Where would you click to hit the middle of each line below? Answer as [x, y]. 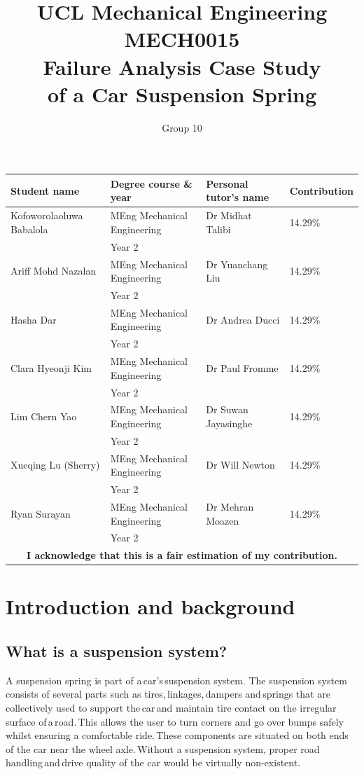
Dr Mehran [230, 506]
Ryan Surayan [41, 513]
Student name [45, 190]
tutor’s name [238, 197]
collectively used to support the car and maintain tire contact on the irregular [171, 708]
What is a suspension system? [117, 651]
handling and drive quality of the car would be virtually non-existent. [153, 762]
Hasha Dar [34, 319]
